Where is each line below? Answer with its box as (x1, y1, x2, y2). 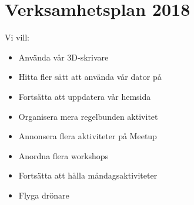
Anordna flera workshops (18, 149, 109, 162)
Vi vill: (5, 31, 30, 43)
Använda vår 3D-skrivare (18, 51, 109, 63)
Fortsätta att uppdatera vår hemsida (18, 90, 151, 102)
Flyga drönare (18, 189, 69, 201)
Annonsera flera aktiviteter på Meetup (18, 130, 157, 142)
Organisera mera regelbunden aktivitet (18, 110, 158, 122)
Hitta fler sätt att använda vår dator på (18, 70, 162, 83)
